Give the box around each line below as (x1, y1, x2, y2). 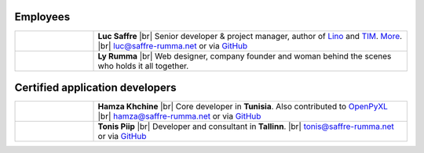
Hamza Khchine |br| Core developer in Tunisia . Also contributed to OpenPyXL (97, 101, 389, 112)
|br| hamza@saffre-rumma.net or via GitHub (97, 111, 261, 122)
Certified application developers (14, 80, 177, 94)
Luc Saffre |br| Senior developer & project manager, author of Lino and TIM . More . (97, 30, 403, 41)
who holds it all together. (97, 60, 189, 71)
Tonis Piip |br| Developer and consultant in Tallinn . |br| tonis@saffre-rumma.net (97, 121, 394, 132)
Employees (14, 10, 71, 23)
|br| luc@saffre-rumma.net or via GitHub (97, 40, 248, 51)
